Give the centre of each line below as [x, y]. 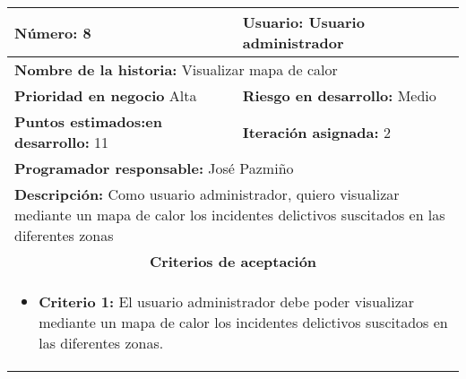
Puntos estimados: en [88, 121]
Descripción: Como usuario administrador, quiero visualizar [207, 194]
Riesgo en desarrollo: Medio [339, 95]
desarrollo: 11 [62, 142]
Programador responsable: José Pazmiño [154, 168]
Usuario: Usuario [303, 22]
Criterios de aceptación [233, 261]
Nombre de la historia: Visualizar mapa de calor [176, 69]
